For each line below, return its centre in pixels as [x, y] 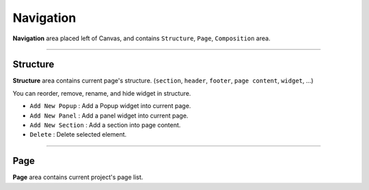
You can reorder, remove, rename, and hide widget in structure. [102, 93]
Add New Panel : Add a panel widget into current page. [109, 116]
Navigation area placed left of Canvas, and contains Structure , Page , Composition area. [141, 38]
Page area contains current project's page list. [78, 177]
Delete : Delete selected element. [78, 135]
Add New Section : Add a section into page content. [105, 125]
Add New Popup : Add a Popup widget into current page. [110, 106]
